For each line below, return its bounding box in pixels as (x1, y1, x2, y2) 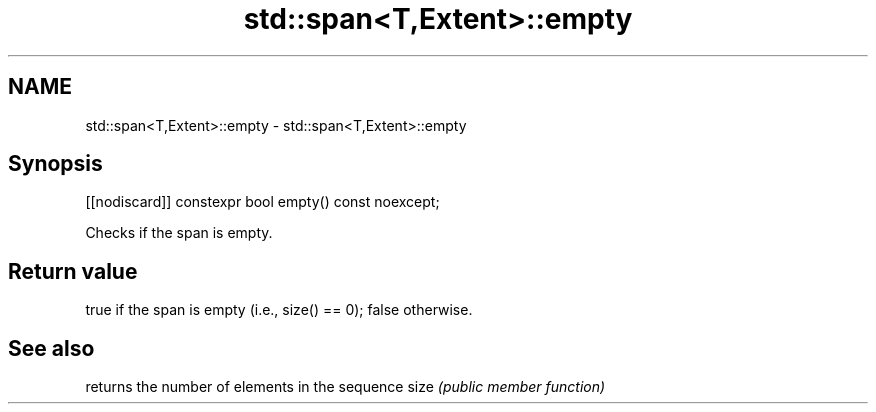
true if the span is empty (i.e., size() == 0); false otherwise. (85, 301, 473, 319)
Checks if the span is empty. (85, 224, 273, 242)
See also (8, 335, 95, 361)
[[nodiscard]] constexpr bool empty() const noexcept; (85, 193, 440, 211)
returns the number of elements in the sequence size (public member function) (85, 378, 606, 396)
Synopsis (8, 151, 103, 177)
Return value (8, 258, 138, 284)
